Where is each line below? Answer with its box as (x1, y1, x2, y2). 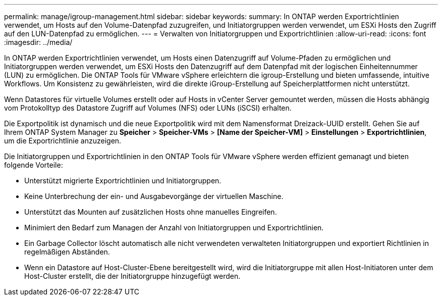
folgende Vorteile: (4, 161, 63, 169)
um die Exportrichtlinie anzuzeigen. (4, 136, 122, 145)
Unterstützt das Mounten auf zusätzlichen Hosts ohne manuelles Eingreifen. (24, 208, 277, 216)
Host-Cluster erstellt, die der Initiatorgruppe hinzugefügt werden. (24, 272, 241, 280)
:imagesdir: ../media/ (4, 38, 73, 46)
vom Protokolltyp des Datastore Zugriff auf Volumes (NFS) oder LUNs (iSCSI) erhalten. (4, 104, 292, 112)
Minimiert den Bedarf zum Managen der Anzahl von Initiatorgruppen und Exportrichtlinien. (24, 223, 324, 232)
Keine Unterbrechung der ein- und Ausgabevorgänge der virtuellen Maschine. (24, 192, 284, 201)
